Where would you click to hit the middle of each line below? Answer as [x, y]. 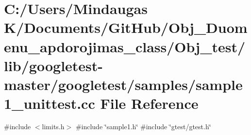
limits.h [53, 127]
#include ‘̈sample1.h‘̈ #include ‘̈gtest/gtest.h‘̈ [143, 127]
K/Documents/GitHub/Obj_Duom [126, 27]
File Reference [149, 103]
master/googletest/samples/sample [123, 84]
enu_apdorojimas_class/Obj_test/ [125, 46]
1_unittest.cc [50, 103]
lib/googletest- [54, 65]
